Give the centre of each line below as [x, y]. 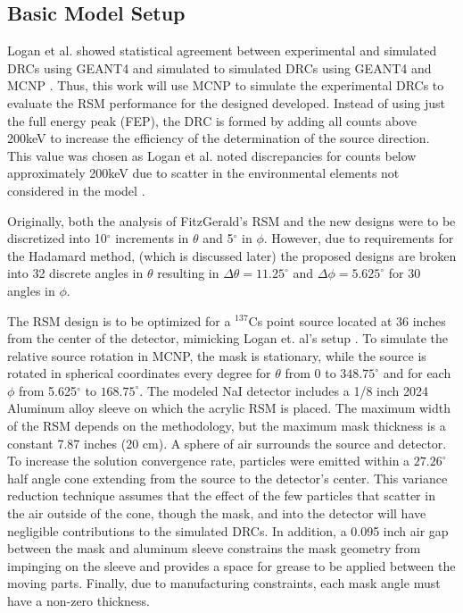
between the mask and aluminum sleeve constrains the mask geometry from [214, 548]
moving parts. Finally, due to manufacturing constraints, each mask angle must [224, 583]
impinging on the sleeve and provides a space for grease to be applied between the [231, 565]
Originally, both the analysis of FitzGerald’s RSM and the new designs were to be [231, 220]
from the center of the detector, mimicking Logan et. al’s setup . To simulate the [227, 338]
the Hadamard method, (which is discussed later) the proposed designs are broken [232, 255]
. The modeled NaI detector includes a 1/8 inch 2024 [284, 390]
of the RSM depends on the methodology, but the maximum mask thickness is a [227, 426]
